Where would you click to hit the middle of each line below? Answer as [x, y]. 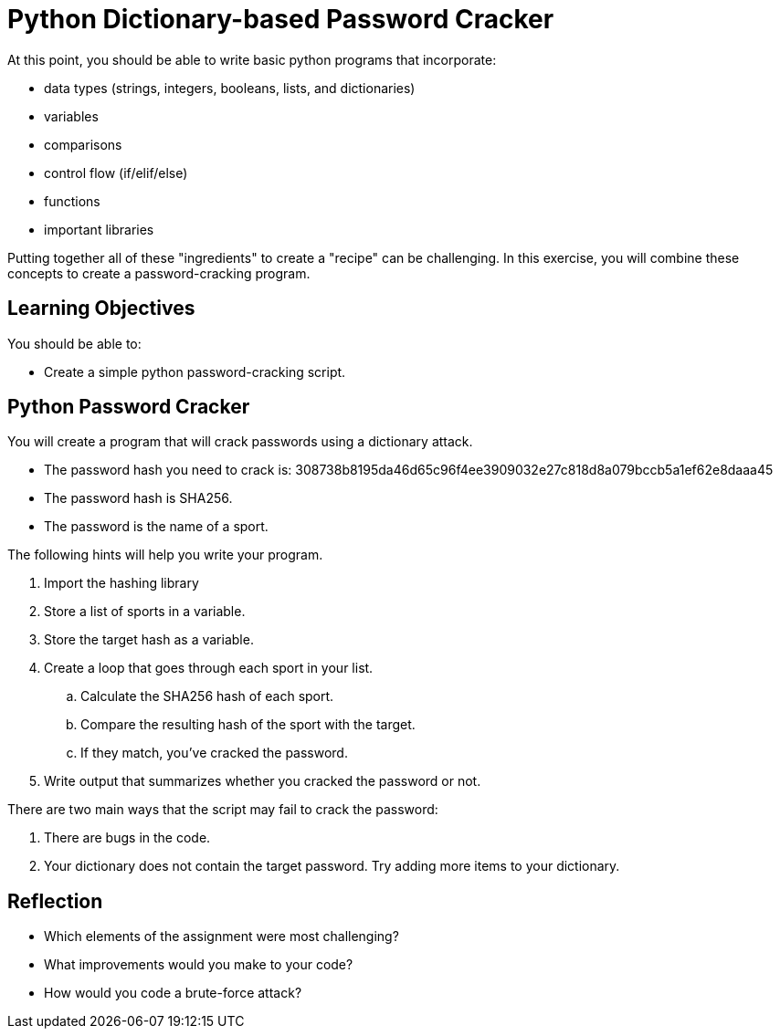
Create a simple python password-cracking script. [195, 371]
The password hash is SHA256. [138, 498]
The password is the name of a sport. [156, 527]
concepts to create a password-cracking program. [159, 273]
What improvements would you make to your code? [199, 965]
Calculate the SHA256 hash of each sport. [207, 696]
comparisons [83, 144]
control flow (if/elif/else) [116, 173]
